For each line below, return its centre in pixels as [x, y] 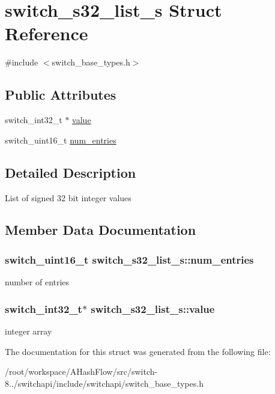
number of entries [37, 282]
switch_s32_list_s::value [153, 308]
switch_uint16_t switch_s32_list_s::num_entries [129, 259]
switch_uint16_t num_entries [61, 140]
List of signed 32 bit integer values [68, 197]
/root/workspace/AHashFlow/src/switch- [81, 371]
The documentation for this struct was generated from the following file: [138, 351]
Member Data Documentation [101, 230]
